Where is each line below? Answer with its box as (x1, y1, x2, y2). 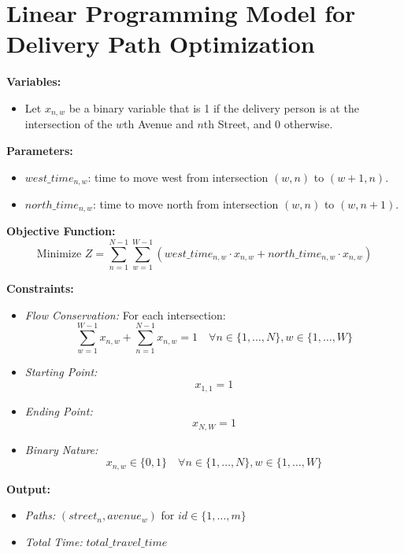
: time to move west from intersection (87, 168, 269, 185)
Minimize (36, 248, 82, 260)
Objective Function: (6, 223, 116, 239)
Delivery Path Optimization (6, 28, 315, 60)
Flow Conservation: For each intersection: (24, 306, 226, 323)
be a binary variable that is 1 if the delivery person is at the (69, 99, 359, 116)
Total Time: (24, 533, 83, 549)
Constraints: (6, 280, 74, 297)
